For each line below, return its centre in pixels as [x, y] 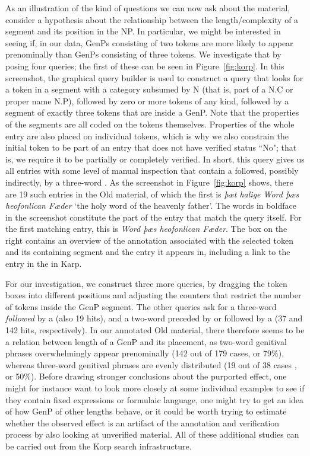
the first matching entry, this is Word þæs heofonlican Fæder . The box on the [146, 229]
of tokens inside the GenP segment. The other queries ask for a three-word [141, 306]
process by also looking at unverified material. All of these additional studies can [152, 434]
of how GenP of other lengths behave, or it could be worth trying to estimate [146, 411]
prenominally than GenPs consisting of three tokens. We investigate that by [143, 54]
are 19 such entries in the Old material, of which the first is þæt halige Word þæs [152, 194]
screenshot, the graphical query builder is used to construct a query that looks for [154, 77]
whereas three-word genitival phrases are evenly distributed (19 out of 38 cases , [151, 364]
